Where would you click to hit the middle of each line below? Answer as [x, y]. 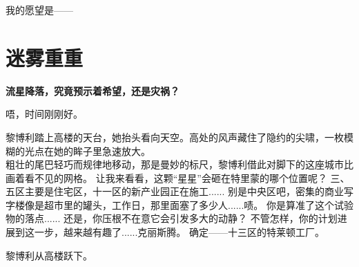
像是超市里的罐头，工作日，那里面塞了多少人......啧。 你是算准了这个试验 [189, 204]
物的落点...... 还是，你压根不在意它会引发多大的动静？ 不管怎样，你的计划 [172, 218]
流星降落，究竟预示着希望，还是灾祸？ [93, 90]
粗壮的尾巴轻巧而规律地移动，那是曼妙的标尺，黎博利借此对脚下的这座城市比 [179, 164]
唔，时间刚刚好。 [44, 114]
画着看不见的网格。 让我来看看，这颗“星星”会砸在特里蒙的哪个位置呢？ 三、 [178, 177]
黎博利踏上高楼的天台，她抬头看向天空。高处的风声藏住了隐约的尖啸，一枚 [175, 137]
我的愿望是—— [39, 10]
